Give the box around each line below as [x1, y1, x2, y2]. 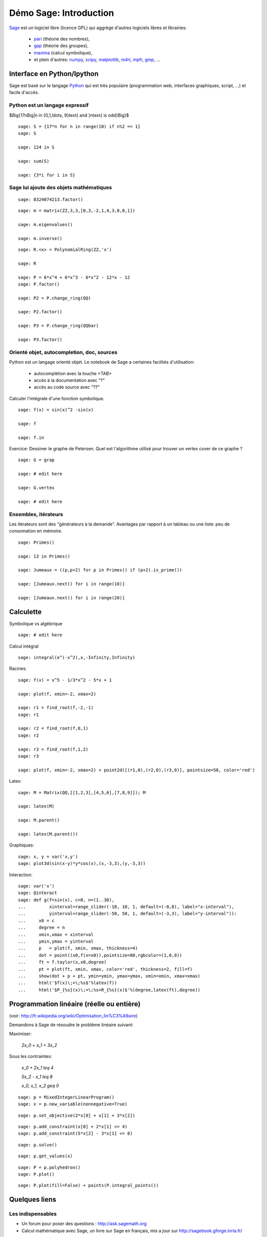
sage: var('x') [18, 883, 55, 889]
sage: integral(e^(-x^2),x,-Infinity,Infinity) [18, 655, 135, 660]
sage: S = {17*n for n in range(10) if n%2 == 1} [18, 124, 141, 129]
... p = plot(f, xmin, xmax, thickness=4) [18, 946, 138, 951]
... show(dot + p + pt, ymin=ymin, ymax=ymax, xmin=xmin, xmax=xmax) [18, 973, 201, 979]
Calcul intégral [9, 643, 39, 649]
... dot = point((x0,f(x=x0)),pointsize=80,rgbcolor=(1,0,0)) [18, 952, 182, 958]
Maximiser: [9, 1031, 32, 1037]
